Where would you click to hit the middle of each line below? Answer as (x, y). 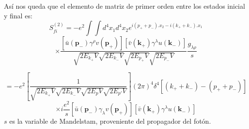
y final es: (18, 15)
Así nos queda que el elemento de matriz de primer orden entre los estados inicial (124, 6)
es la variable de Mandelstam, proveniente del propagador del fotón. (110, 121)
